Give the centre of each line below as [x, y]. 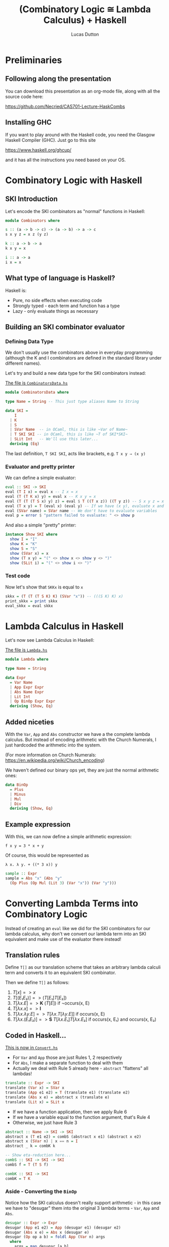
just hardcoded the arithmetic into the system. [53, 745]
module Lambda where [27, 660]
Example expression [38, 824]
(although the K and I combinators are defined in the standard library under [83, 358]
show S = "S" [24, 548]
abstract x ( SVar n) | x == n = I [42, 1141]
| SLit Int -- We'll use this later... [54, 439]
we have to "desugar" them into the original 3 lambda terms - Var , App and [82, 1208]
